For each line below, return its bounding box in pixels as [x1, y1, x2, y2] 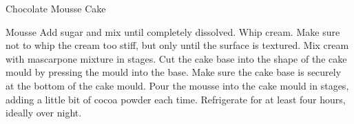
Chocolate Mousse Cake [6, 1, 106, 15]
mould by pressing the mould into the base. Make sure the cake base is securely [6, 65, 342, 79]
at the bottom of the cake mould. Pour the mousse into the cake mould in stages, [6, 78, 349, 92]
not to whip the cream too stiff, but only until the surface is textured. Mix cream [6, 38, 349, 52]
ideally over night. [6, 105, 82, 120]
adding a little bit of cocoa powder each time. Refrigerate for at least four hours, [6, 92, 346, 106]
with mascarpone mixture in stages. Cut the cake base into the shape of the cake [6, 51, 347, 65]
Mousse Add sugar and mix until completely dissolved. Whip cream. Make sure [6, 24, 340, 39]
